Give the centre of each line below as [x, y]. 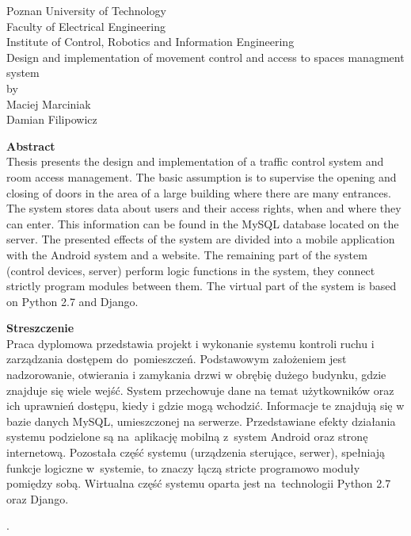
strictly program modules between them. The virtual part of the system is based [202, 286]
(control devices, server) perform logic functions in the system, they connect [191, 270]
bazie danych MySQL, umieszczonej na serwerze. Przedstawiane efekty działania [201, 421]
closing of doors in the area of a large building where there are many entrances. [199, 192]
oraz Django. [38, 498]
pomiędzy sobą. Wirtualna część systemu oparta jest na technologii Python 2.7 [199, 483]
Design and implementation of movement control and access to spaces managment [205, 57]
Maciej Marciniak [49, 103]
